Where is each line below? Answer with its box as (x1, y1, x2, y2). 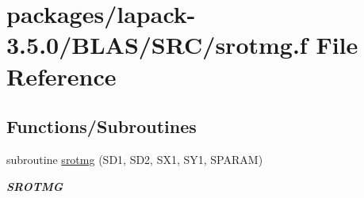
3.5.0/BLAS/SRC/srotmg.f (6, 29, 308, 61)
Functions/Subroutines (6, 114, 197, 139)
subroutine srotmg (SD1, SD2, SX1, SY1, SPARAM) (6, 150, 263, 167)
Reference (6, 59, 117, 92)
